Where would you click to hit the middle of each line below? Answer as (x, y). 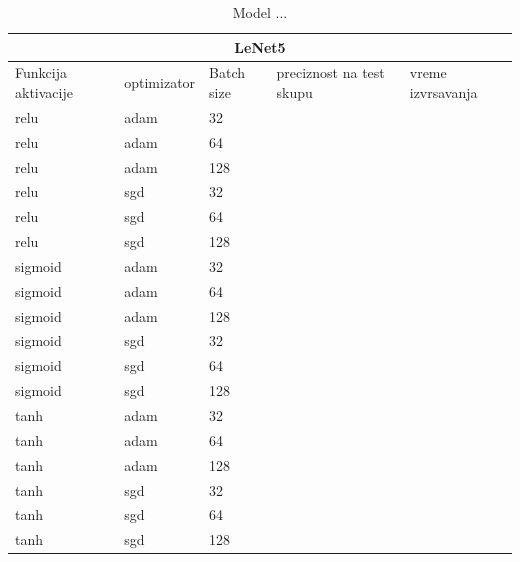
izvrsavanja (443, 92)
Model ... (260, 12)
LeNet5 (260, 46)
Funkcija (41, 72)
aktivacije (44, 92)
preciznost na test (330, 72)
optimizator (160, 82)
